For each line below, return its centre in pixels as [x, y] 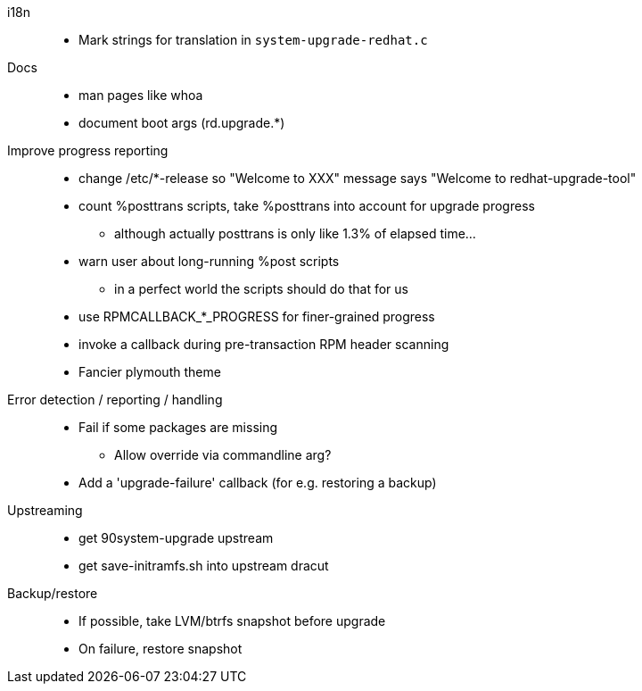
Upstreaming [45, 510]
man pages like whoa [141, 95]
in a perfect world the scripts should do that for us [261, 289]
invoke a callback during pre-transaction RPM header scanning [264, 344]
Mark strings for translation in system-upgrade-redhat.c [253, 40]
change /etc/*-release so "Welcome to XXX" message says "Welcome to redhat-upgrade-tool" [358, 178]
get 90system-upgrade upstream [176, 538]
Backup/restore [53, 593]
